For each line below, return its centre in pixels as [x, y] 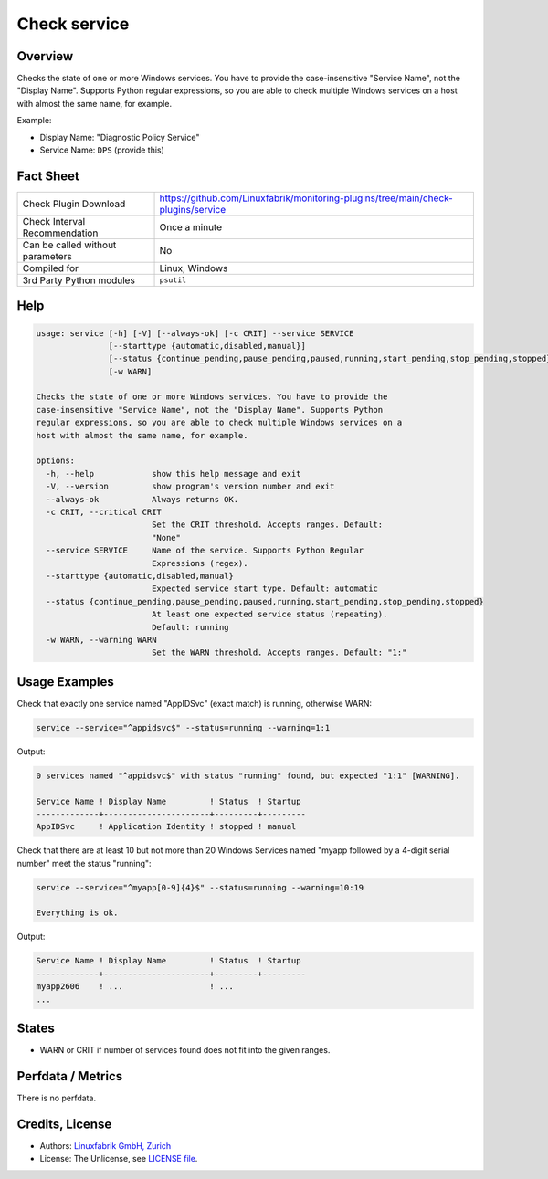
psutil [173, 280]
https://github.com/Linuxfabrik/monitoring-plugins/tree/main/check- [306, 198]
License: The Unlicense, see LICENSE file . [119, 1159]
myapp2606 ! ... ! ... [135, 987]
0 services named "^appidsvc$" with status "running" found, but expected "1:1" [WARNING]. [248, 775]
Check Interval [54, 221]
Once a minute [191, 226]
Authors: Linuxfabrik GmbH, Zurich [105, 1145]
